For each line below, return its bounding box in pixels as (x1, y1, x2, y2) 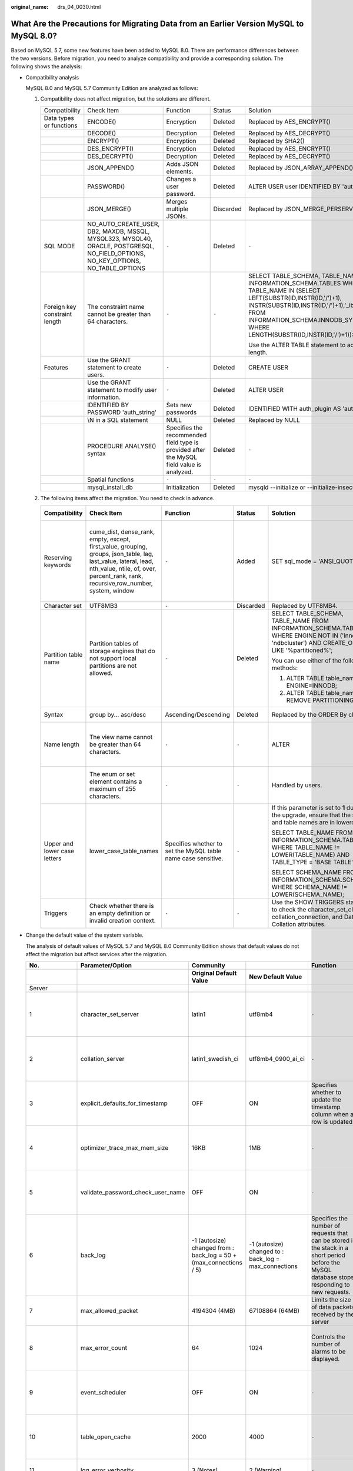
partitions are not (89, 662, 137, 670)
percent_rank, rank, (89, 572, 144, 580)
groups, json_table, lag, (89, 550, 154, 558)
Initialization (166, 483, 199, 491)
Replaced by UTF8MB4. (271, 602, 338, 610)
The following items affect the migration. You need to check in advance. (40, 494, 215, 501)
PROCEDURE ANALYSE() (87, 442, 156, 450)
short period (311, 1251, 345, 1259)
